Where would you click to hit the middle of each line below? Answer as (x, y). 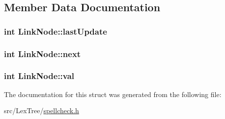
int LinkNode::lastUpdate (56, 31)
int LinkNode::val (39, 76)
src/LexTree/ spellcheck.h (42, 110)
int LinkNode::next (42, 53)
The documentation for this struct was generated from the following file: (113, 94)
